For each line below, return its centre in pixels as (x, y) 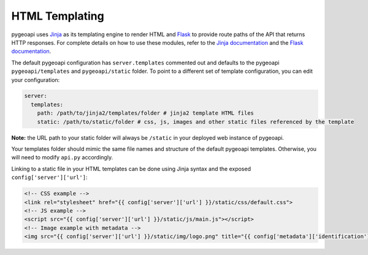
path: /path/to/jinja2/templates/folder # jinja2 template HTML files (146, 113)
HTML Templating (58, 16)
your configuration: (36, 80)
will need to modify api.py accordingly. (62, 158)
